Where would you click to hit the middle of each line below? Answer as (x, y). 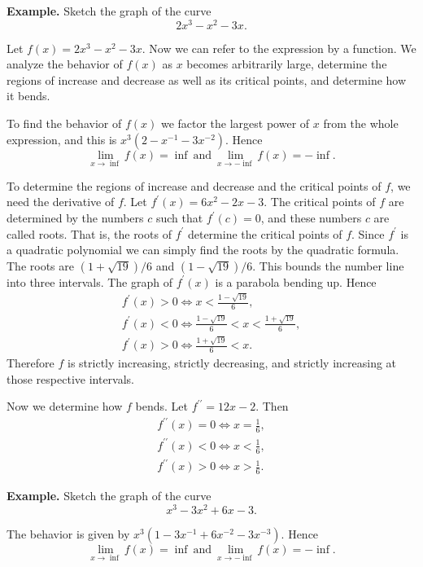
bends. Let (161, 406)
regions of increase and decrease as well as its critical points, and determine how (207, 79)
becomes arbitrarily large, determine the (287, 64)
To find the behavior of (64, 123)
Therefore (31, 363)
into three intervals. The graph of (89, 281)
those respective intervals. (71, 378)
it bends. (28, 96)
